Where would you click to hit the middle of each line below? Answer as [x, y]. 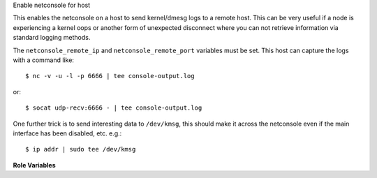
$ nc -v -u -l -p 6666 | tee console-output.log [110, 76]
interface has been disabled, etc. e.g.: [67, 133]
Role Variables [34, 165]
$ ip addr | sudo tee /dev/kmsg [81, 149]
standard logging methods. [52, 38]
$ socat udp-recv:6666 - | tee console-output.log [114, 108]
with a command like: [44, 60]
